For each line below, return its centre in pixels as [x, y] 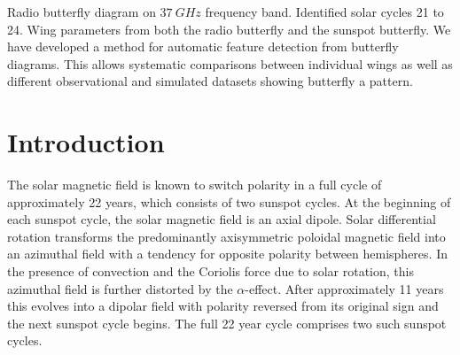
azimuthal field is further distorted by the [120, 288]
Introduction [86, 142]
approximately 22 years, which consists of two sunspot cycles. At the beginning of [229, 201]
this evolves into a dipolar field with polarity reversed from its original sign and [223, 306]
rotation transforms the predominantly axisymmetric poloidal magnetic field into [226, 236]
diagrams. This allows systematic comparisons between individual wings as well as [230, 63]
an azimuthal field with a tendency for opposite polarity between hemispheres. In [227, 254]
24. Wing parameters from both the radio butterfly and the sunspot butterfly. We [229, 29]
